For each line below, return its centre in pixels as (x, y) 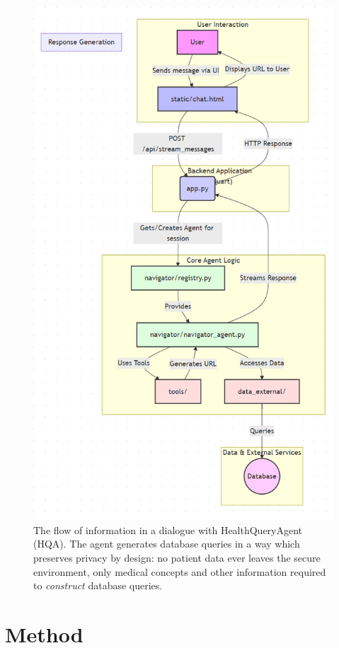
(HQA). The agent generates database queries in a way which (167, 544)
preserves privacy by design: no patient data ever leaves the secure (177, 558)
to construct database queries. (98, 585)
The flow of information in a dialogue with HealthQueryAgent (168, 530)
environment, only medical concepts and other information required (180, 571)
